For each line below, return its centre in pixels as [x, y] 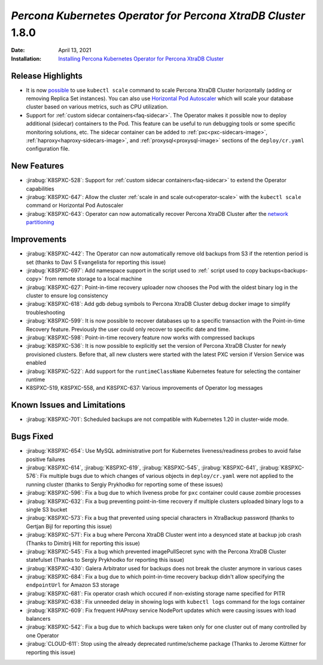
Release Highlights [47, 76]
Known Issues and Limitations [68, 405]
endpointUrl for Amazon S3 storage [73, 585]
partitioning [40, 222]
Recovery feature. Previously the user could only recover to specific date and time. [128, 329]
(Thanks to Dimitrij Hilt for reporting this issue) [83, 543]
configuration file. [48, 149]
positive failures [45, 459]
